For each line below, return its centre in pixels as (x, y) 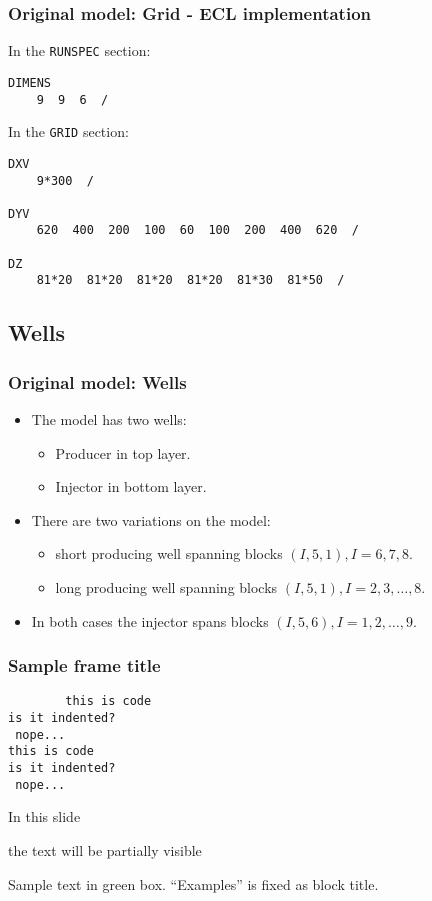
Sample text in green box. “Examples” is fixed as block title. (193, 883)
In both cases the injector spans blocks (150, 620)
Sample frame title (84, 665)
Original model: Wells (97, 381)
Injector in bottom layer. (131, 486)
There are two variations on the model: (151, 519)
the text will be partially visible (105, 850)
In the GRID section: (68, 131)
